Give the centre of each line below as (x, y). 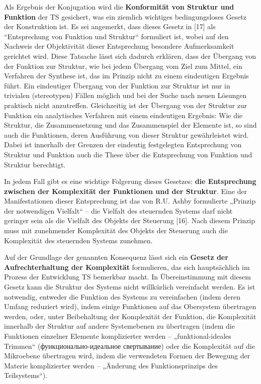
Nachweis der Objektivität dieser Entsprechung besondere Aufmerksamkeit (119, 46)
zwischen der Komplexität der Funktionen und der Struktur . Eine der (126, 191)
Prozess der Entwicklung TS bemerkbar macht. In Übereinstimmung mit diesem (127, 277)
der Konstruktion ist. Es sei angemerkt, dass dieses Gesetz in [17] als (110, 26)
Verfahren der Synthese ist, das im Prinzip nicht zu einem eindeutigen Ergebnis (126, 76)
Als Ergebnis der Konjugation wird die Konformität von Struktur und (119, 7)
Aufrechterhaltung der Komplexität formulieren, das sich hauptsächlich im (127, 267)
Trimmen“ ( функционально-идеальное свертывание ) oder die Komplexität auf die (129, 346)
